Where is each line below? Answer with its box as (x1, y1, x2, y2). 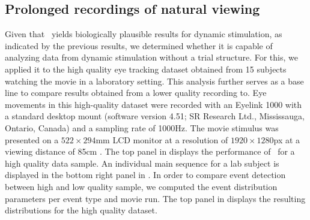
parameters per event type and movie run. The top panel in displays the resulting (5, 192, 306, 204)
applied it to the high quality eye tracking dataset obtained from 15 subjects (5, 62, 287, 75)
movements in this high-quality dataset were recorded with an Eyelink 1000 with (5, 98, 302, 110)
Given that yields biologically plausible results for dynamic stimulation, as (5, 28, 282, 40)
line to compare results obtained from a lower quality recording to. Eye (5, 86, 267, 99)
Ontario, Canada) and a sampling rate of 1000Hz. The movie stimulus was (5, 121, 279, 134)
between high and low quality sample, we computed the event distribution (5, 180, 278, 192)
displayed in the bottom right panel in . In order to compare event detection (5, 168, 286, 181)
